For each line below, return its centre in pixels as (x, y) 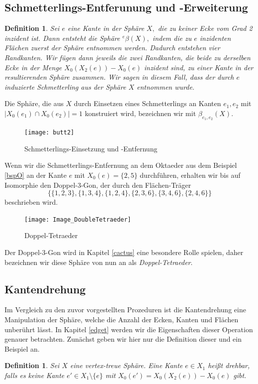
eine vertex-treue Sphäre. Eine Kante (127, 365)
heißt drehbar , (229, 365)
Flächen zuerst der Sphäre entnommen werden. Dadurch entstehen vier (112, 48)
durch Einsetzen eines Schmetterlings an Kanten (147, 103)
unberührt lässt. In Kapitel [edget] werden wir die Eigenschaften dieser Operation (129, 329)
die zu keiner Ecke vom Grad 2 (205, 28)
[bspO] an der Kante (36, 175)
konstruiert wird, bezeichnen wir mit (140, 113)
